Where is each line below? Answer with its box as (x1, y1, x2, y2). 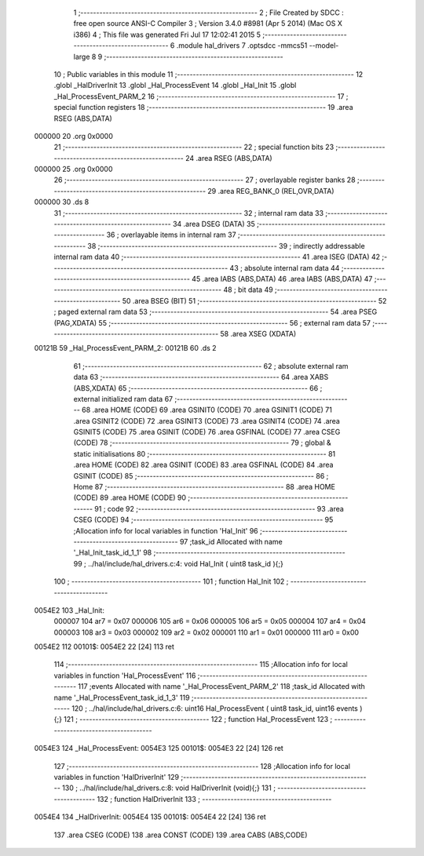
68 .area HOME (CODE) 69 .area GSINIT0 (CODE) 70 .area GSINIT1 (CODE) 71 (81, 405, 333, 415)
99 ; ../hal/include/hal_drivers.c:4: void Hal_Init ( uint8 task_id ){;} (73, 559, 284, 568)
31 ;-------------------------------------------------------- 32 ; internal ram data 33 (53, 208, 324, 217)
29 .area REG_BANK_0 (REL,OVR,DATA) (207, 186, 334, 195)
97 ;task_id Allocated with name (179, 537, 283, 546)
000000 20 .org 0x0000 (34, 131, 114, 140)
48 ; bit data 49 (223, 285, 274, 294)
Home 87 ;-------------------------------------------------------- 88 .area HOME (73, 483, 335, 492)
